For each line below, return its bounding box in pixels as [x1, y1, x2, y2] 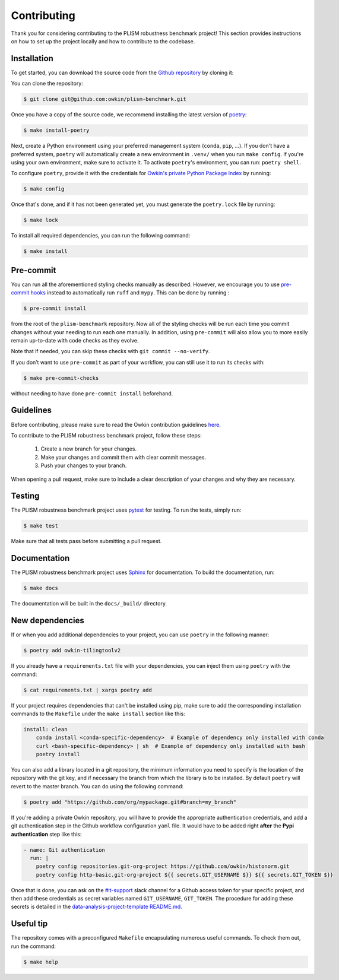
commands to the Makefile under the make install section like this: [11, 710, 185, 717]
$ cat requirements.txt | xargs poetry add [23, 686, 153, 693]
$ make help [23, 959, 59, 965]
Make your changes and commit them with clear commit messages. [40, 453, 207, 461]
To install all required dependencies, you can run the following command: [11, 232, 191, 239]
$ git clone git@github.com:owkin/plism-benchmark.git [23, 96, 186, 103]
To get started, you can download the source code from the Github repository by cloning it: [11, 69, 234, 76]
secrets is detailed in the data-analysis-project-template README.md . [11, 903, 182, 911]
